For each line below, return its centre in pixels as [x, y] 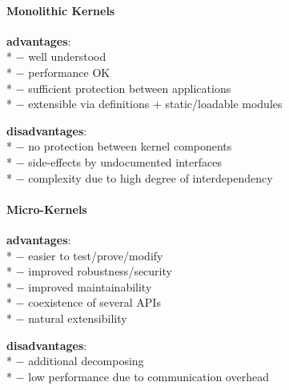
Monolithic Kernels [61, 10]
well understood [67, 56]
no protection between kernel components [130, 146]
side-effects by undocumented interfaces [125, 161]
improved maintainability [90, 286]
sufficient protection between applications [130, 88]
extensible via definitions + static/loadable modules [155, 104]
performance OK [69, 72]
